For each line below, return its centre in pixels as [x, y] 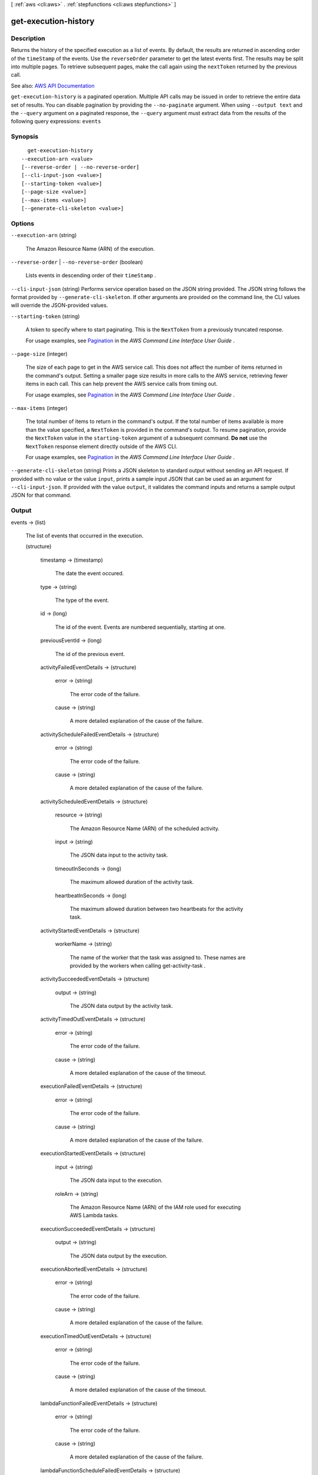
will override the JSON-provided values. [59, 305]
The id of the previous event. [90, 654]
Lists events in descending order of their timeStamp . [91, 276]
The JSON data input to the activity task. [119, 855]
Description [28, 38]
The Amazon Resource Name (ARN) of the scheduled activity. [145, 828]
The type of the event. [82, 600]
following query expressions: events [56, 122]
